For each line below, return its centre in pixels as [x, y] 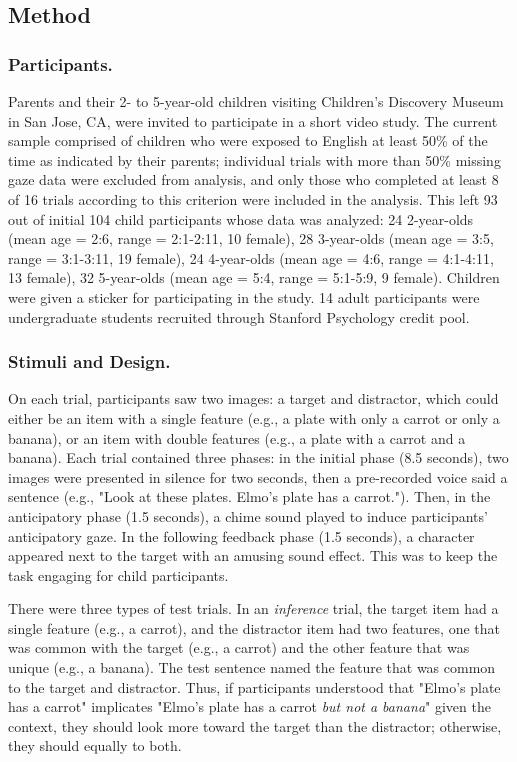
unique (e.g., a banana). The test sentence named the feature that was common [252, 667]
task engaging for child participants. [118, 574]
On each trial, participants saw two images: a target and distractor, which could [253, 398]
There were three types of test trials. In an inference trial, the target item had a [253, 608]
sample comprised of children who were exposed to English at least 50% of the [248, 140]
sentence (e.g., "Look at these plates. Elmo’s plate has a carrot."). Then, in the [249, 496]
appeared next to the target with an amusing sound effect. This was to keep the [253, 555]
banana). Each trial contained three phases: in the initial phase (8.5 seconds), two [258, 457]
